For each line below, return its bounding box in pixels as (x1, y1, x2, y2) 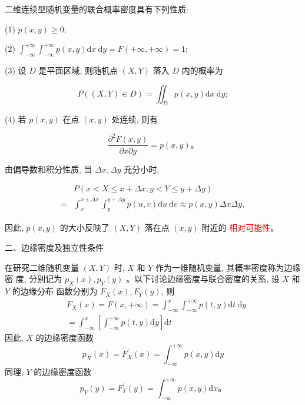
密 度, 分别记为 (5, 273, 62, 285)
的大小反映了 (59, 221, 110, 234)
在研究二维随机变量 (5, 261, 79, 273)
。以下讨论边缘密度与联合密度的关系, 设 (126, 273, 280, 285)
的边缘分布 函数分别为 (12, 285, 98, 297)
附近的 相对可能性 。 (201, 221, 279, 234)
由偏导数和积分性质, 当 (5, 162, 92, 175)
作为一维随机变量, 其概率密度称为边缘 (155, 261, 301, 273)
